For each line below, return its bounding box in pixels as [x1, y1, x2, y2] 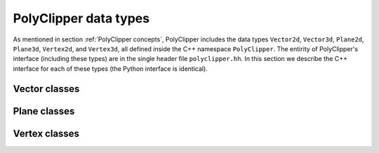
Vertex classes [13, 127, 80, 140]
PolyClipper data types [13, 11, 150, 26]
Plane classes [13, 105, 75, 117]
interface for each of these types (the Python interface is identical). [13, 64, 208, 73]
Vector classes [13, 83, 80, 95]
